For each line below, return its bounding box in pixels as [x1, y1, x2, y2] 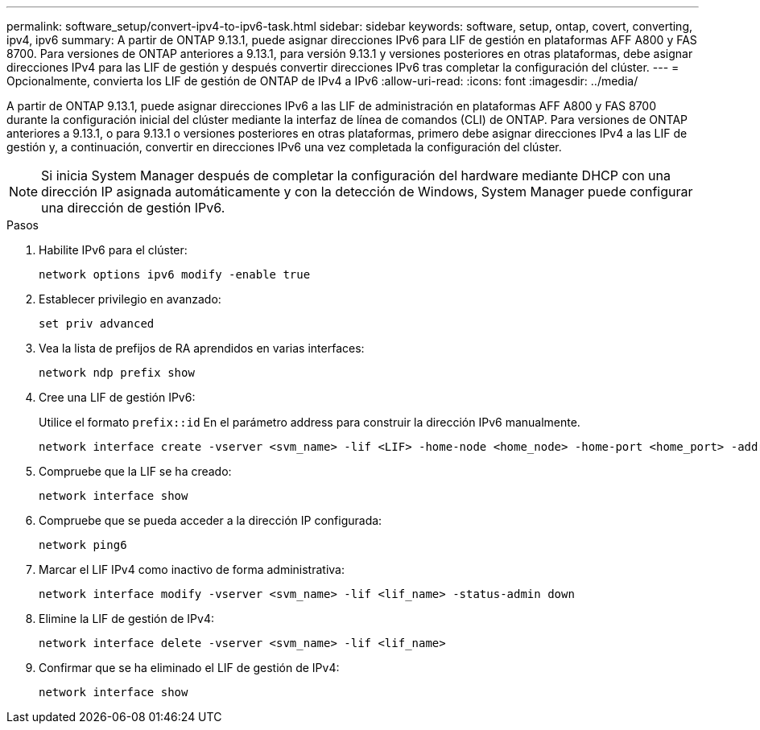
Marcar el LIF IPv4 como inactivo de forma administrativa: [39, 563, 345, 576]
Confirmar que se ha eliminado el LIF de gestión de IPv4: [39, 661, 340, 674]
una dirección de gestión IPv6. [41, 200, 225, 216]
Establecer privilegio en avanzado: [39, 292, 221, 306]
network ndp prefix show [39, 366, 195, 379]
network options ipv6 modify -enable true [39, 268, 311, 281]
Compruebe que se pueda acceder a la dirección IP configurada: [39, 513, 382, 527]
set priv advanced [39, 317, 155, 330]
